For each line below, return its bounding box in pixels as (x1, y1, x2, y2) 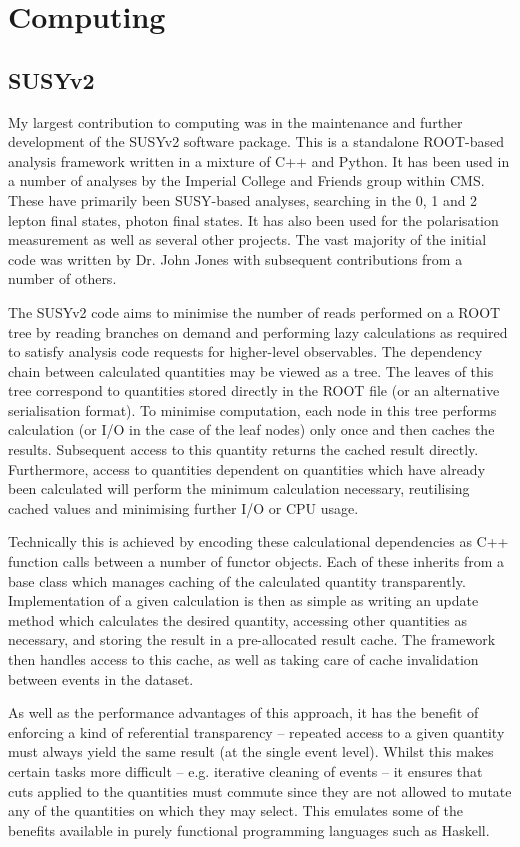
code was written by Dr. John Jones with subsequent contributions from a (8, 248, 463, 269)
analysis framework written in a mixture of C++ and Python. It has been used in (8, 150, 510, 171)
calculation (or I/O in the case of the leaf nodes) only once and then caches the (8, 419, 495, 440)
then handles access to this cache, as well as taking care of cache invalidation (8, 649, 479, 670)
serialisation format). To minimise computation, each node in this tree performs (8, 399, 497, 420)
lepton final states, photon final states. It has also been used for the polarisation (8, 209, 499, 230)
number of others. (8, 268, 117, 289)
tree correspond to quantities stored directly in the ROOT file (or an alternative (8, 380, 500, 401)
